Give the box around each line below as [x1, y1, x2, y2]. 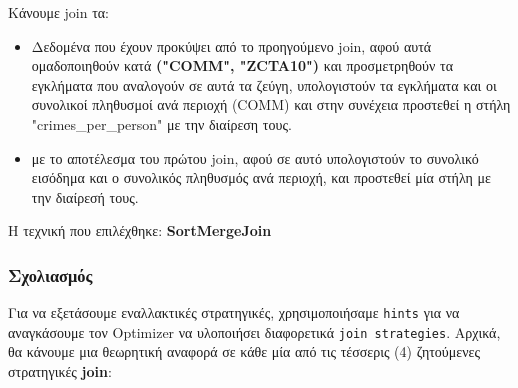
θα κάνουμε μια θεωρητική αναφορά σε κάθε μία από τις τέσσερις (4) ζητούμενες [8, 341, 480, 362]
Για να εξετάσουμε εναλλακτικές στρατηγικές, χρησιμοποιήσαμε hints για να [8, 302, 460, 323]
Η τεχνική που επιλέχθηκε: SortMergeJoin [8, 220, 272, 241]
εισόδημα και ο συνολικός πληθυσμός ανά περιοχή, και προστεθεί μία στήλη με [31, 167, 491, 188]
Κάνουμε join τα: [8, 2, 110, 22]
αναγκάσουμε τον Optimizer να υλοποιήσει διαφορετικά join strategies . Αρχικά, [8, 321, 501, 342]
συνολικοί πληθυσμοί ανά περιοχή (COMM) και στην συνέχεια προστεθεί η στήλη [31, 94, 511, 115]
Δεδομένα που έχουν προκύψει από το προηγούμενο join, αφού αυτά [31, 35, 432, 56]
